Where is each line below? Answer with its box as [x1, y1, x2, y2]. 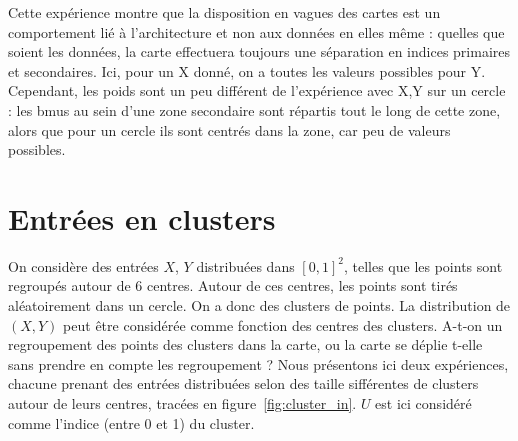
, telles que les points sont [343, 255, 503, 276]
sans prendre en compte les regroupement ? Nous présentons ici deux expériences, [8, 353, 509, 374]
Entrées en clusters [8, 197, 276, 238]
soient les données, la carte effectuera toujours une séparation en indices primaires [8, 41, 511, 62]
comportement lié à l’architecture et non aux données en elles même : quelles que [8, 21, 505, 42]
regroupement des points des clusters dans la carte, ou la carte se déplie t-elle [8, 334, 483, 355]
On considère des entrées [8, 255, 159, 276]
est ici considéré [375, 393, 472, 414]
